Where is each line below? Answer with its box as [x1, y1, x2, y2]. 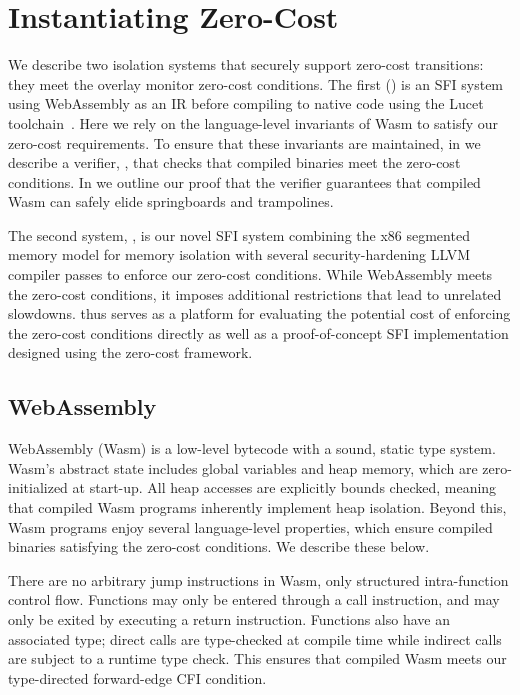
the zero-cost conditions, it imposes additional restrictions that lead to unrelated [8, 283, 502, 304]
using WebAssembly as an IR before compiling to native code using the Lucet [8, 93, 484, 114]
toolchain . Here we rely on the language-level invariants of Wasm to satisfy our [8, 112, 499, 133]
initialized [8, 477, 68, 498]
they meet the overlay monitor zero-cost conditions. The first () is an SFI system [8, 73, 504, 94]
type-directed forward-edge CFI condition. [8, 667, 267, 688]
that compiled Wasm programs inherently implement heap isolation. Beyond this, [8, 497, 507, 518]
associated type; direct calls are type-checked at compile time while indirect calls [8, 628, 502, 649]
